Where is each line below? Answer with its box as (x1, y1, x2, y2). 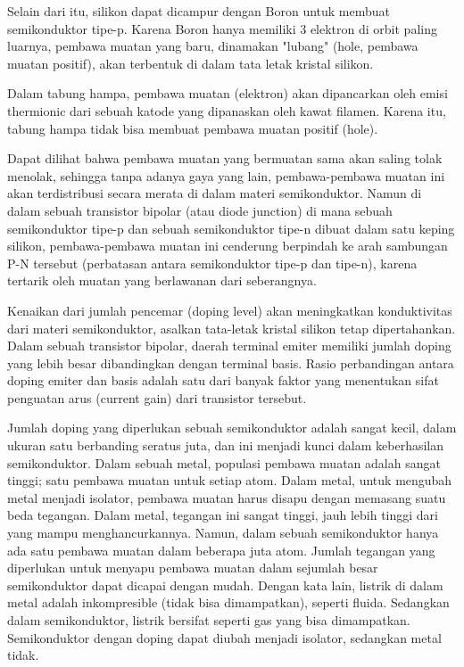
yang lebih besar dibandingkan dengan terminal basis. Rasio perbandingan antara (7, 353, 454, 372)
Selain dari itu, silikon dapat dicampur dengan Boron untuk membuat (7, 2, 391, 20)
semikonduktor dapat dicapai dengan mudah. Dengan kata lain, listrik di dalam (7, 575, 443, 594)
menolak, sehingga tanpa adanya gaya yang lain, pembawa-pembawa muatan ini (7, 166, 445, 185)
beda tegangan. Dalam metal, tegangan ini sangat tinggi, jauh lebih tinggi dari (7, 506, 438, 524)
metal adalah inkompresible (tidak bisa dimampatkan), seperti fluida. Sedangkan (7, 593, 450, 612)
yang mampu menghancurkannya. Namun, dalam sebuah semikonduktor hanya (7, 523, 439, 542)
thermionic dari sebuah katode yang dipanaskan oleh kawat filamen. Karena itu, (7, 101, 446, 119)
